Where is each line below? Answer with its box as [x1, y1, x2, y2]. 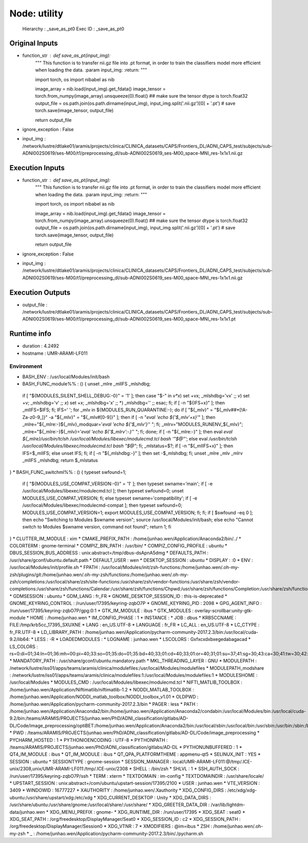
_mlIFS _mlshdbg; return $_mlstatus [22, 457, 98, 464]
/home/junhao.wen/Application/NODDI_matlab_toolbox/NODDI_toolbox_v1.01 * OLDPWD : [9, 694, 199, 700]
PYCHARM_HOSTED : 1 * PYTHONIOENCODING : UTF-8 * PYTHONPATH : [9, 737, 168, 743]
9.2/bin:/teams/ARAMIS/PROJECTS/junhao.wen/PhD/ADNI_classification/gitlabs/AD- [9, 715, 188, 722]
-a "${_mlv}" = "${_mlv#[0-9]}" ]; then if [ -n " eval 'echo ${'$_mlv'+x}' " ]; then [49, 414, 216, 420]
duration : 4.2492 [22, 343, 59, 349]
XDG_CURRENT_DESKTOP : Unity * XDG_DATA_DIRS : [97, 794, 211, 800]
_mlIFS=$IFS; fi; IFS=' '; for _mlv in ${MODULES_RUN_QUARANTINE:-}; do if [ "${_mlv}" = [22, 407, 213, 413]
